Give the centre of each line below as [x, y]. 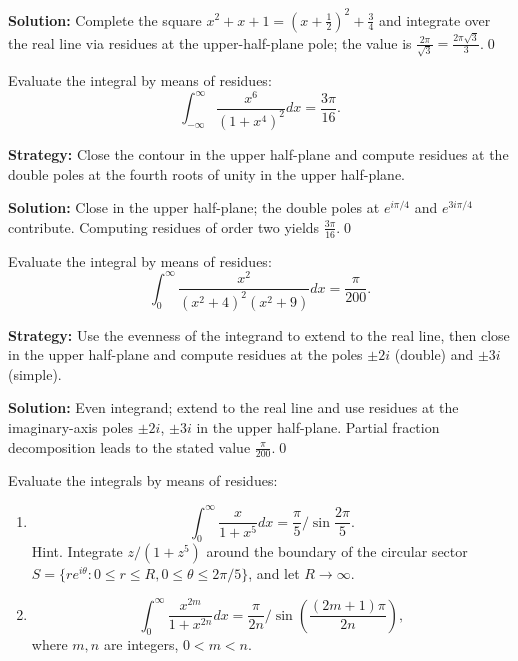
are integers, [141, 644]
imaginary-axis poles [71, 427]
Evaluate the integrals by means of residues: [143, 480]
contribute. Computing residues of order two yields [164, 226]
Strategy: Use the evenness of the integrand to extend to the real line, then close [259, 334]
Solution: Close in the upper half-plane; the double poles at [194, 207]
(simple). [35, 373]
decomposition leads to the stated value [129, 446]
